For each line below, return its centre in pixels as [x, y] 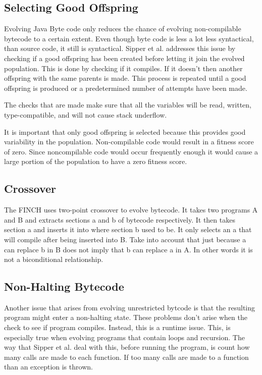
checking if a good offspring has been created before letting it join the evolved [124, 58]
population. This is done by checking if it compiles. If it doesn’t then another [123, 68]
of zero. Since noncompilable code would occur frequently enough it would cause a [131, 151]
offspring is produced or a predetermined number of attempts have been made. [126, 88]
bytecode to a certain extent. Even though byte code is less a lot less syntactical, [129, 38]
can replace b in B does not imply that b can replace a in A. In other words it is [128, 249]
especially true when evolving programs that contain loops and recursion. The [124, 337]
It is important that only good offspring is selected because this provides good [125, 131]
